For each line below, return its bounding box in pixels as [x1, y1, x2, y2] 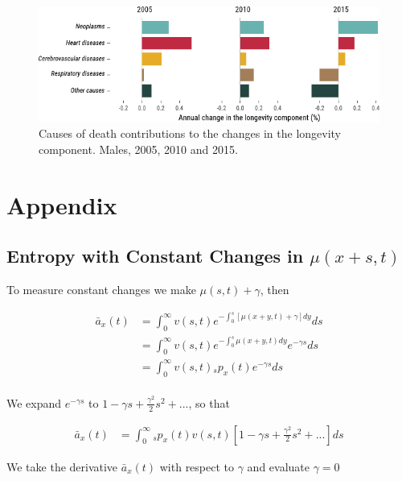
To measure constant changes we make [6, 281, 196, 298]
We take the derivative [6, 458, 118, 475]
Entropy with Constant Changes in [6, 243, 304, 268]
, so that [188, 394, 230, 411]
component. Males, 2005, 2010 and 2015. [39, 140, 238, 157]
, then [260, 281, 289, 298]
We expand [6, 394, 62, 411]
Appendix [6, 188, 117, 221]
